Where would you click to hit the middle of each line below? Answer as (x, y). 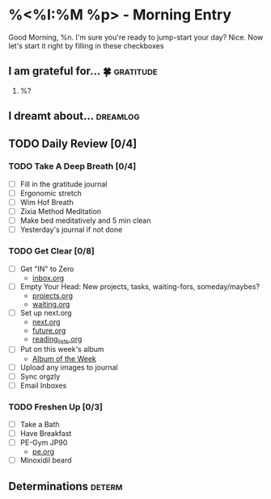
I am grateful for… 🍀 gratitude (83, 71)
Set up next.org (46, 312)
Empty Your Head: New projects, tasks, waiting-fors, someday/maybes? (140, 286)
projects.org (53, 296)
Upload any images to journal (69, 367)
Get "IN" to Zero (47, 269)
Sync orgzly (40, 376)
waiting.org (51, 304)
